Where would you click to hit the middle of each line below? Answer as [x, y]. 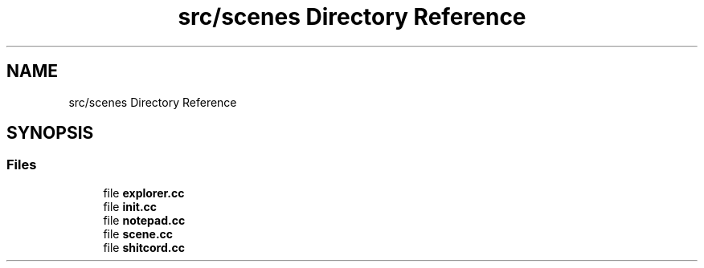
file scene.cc [138, 233]
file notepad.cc [144, 220]
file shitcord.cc [144, 247]
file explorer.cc [144, 193]
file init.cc [130, 206]
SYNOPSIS [50, 133]
